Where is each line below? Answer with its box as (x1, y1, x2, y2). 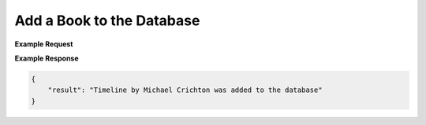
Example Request (14, 39, 73, 49)
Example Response (14, 53, 79, 63)
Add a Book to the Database (14, 12, 200, 29)
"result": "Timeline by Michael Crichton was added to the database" (47, 86, 323, 94)
